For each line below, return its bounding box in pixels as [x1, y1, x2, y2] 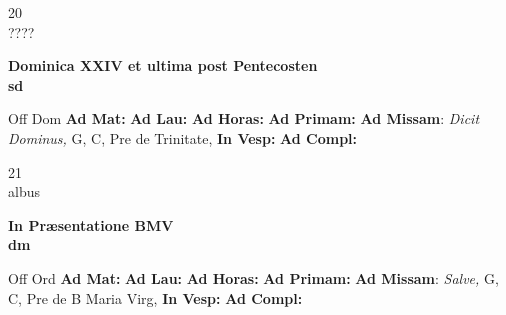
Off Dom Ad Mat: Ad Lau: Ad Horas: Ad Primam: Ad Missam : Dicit [8, 108, 480, 129]
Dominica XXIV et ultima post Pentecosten [8, 55, 318, 76]
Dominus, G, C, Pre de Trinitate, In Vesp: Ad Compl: [8, 127, 358, 148]
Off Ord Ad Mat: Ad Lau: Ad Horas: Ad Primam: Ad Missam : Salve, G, [8, 267, 499, 288]
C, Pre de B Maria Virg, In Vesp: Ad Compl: [8, 287, 303, 308]
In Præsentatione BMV [8, 214, 174, 235]
